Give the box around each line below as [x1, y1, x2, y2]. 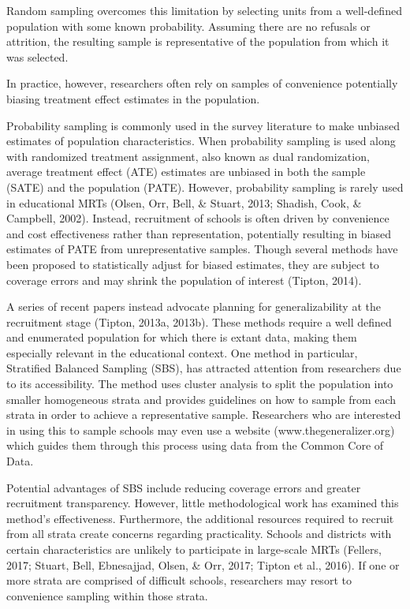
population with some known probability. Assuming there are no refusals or [6, 17, 371, 34]
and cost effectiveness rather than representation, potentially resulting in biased [6, 225, 391, 241]
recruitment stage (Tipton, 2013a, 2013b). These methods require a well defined [6, 313, 392, 330]
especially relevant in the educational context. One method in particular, [6, 344, 358, 361]
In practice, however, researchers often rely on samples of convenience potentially [6, 75, 398, 92]
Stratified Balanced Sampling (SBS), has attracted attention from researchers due [6, 360, 401, 376]
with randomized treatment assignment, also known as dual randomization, [6, 148, 370, 164]
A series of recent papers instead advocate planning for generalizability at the [6, 298, 381, 315]
